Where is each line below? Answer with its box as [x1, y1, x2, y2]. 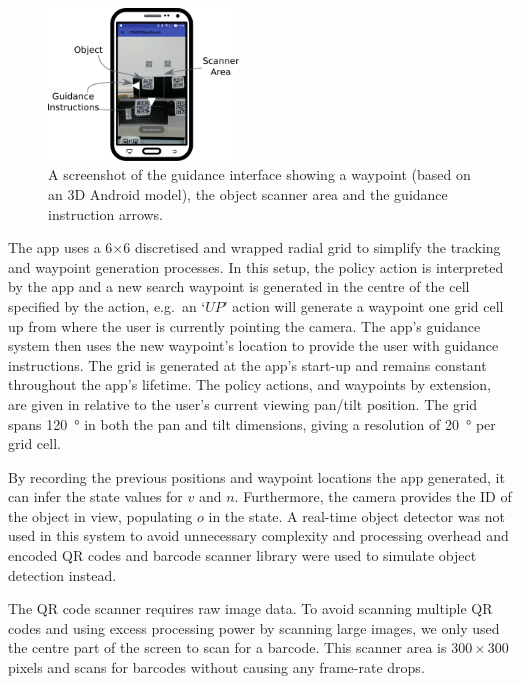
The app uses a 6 [8, 237, 113, 258]
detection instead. [8, 564, 117, 585]
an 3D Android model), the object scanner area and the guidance [48, 183, 448, 204]
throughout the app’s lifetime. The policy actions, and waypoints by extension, [8, 374, 491, 395]
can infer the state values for [8, 486, 183, 507]
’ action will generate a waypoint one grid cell [223, 295, 504, 316]
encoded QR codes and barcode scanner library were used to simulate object [8, 545, 477, 566]
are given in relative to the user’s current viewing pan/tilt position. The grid [8, 393, 478, 414]
